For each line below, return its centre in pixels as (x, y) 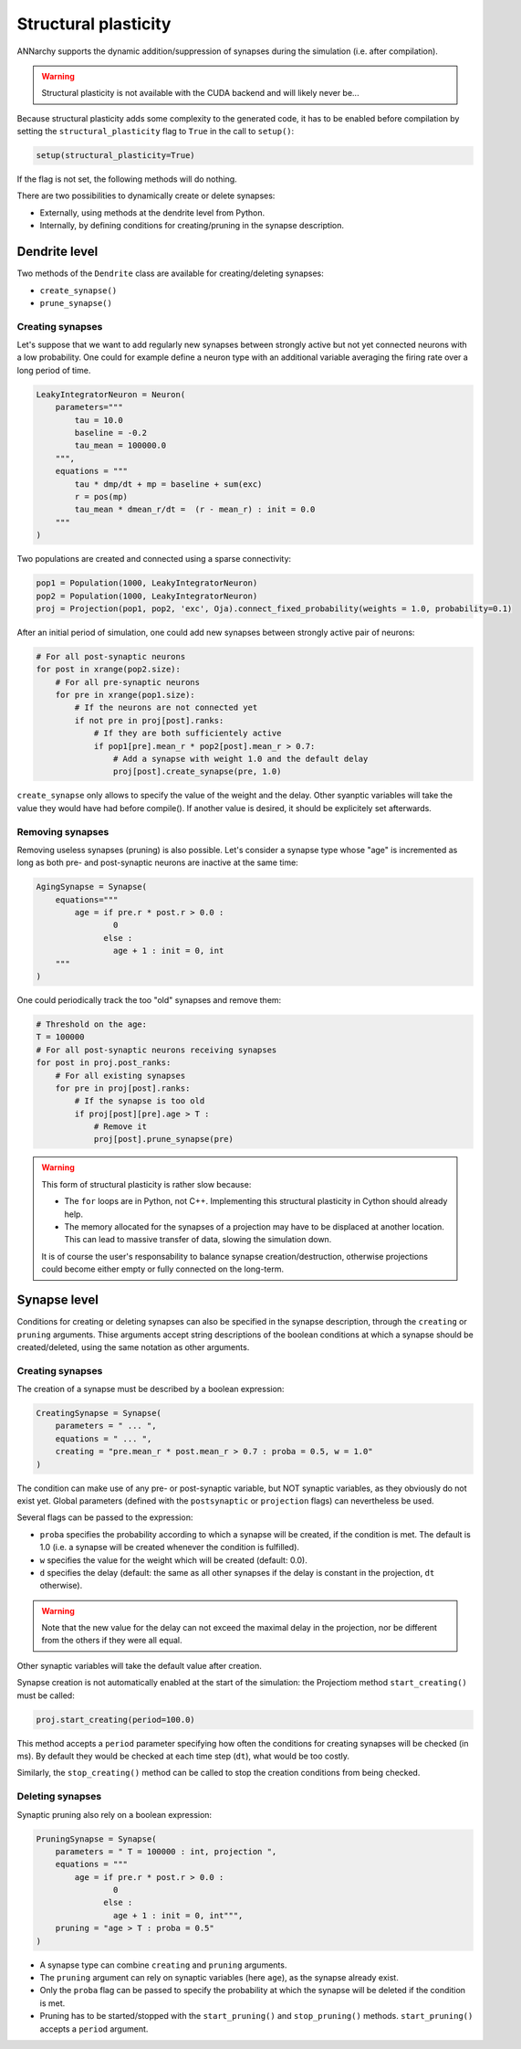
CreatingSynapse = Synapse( (99, 1413)
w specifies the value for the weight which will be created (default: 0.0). (173, 1560)
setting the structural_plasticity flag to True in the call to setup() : (156, 132)
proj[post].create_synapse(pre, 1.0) (197, 771)
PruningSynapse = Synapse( (96, 1839)
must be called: (46, 1695)
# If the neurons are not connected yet (166, 708)
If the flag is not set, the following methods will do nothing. (127, 179)
